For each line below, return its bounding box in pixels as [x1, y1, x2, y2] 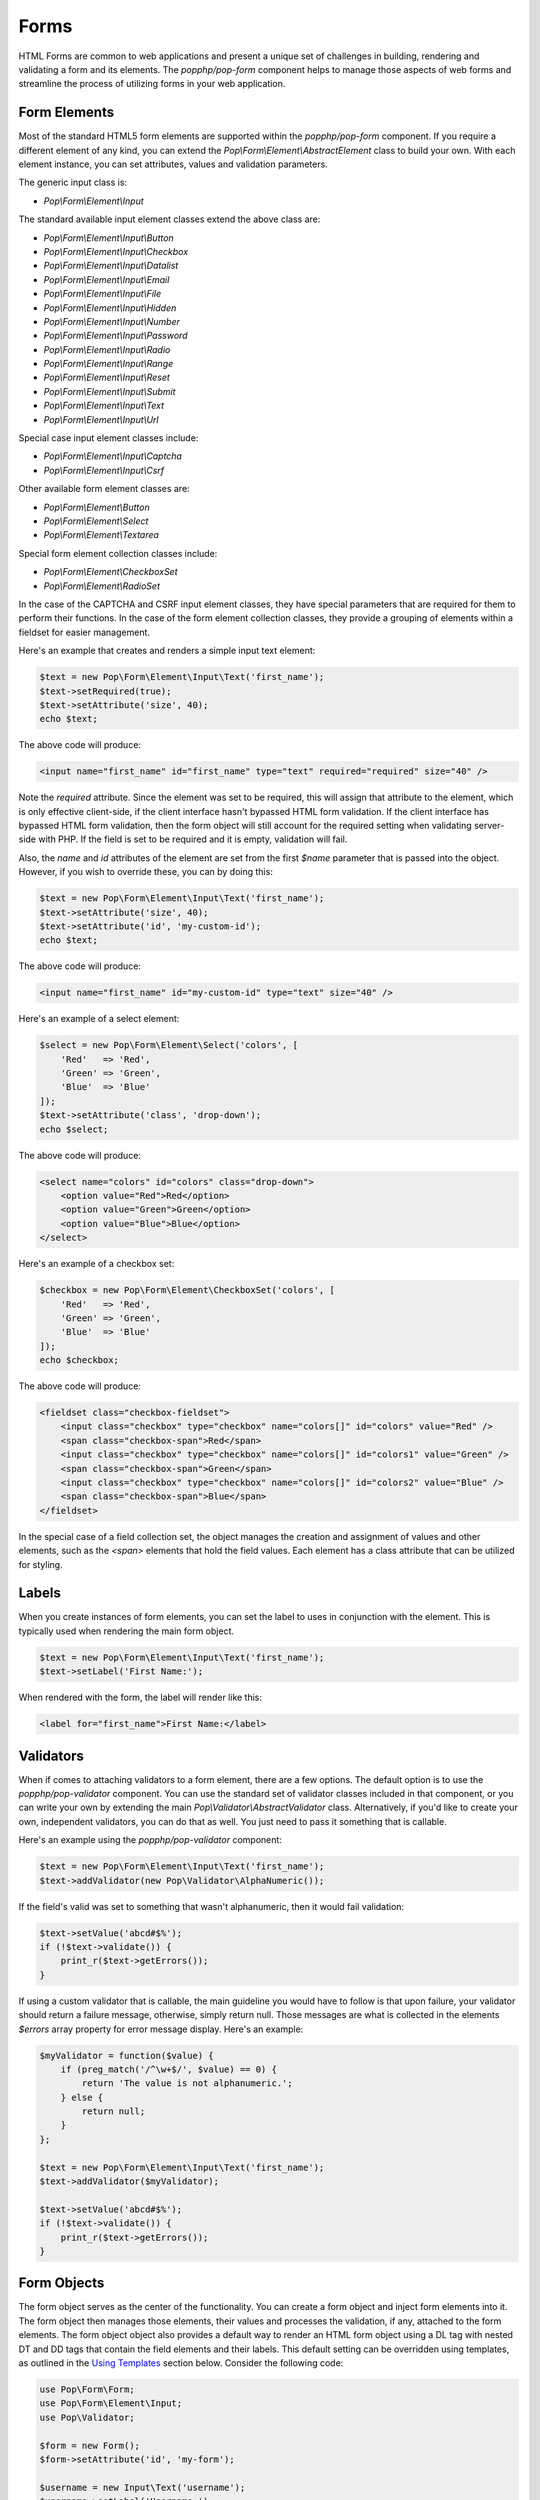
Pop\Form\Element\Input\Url [43, 413, 159, 425]
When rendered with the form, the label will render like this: [18, 1691, 263, 1704]
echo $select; [39, 1123, 109, 1135]
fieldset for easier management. [18, 626, 150, 638]
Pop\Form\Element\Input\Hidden [43, 301, 177, 314]
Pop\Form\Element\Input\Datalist [43, 260, 179, 272]
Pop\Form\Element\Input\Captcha [43, 450, 182, 462]
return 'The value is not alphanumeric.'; [81, 2078, 294, 2089]
